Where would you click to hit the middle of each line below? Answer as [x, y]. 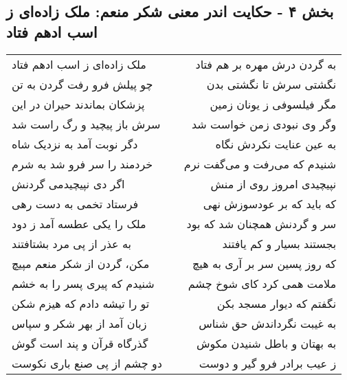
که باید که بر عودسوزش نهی [270, 203]
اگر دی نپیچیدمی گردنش [68, 183]
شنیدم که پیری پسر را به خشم [83, 283]
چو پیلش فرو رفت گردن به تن [82, 84]
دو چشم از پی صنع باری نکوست [87, 363]
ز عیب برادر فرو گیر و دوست [268, 363]
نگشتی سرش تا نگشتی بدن [271, 84]
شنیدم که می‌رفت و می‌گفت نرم [260, 164]
